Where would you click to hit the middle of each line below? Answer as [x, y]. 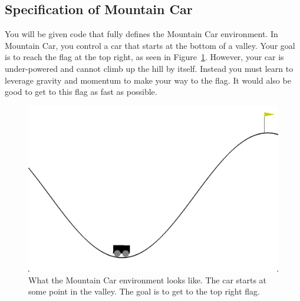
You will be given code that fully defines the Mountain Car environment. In [141, 34]
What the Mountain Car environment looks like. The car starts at [148, 279]
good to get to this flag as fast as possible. [81, 92]
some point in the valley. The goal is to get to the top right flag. [144, 291]
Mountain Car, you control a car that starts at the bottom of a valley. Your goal [150, 45]
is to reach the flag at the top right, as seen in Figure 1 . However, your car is [144, 57]
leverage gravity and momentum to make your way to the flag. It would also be [148, 80]
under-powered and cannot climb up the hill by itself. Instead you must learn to [149, 68]
